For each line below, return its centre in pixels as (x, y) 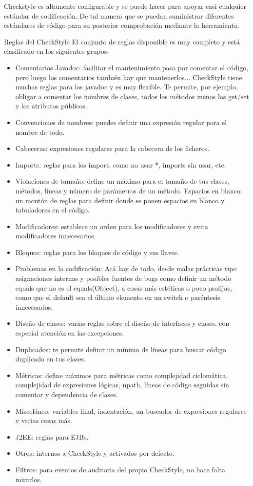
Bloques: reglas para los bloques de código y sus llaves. (97, 252)
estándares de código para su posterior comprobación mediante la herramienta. (122, 25)
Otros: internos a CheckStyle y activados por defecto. (95, 453)
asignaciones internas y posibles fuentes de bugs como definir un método (123, 278)
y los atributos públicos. (51, 106)
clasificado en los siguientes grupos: (57, 51)
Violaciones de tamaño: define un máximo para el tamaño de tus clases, (122, 181)
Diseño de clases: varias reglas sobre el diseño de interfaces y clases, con (122, 323)
